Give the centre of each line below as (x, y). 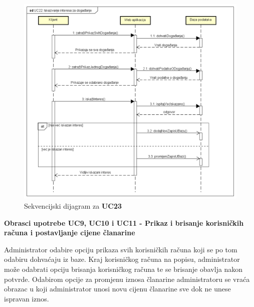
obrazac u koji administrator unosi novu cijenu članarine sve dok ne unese (117, 289)
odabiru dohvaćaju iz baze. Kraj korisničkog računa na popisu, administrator (122, 259)
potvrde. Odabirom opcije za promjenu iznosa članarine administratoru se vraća (127, 279)
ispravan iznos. (27, 298)
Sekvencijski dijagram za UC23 (73, 205)
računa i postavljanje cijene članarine (70, 233)
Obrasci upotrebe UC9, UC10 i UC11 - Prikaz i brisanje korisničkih (124, 222)
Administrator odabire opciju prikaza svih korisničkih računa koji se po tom (121, 249)
